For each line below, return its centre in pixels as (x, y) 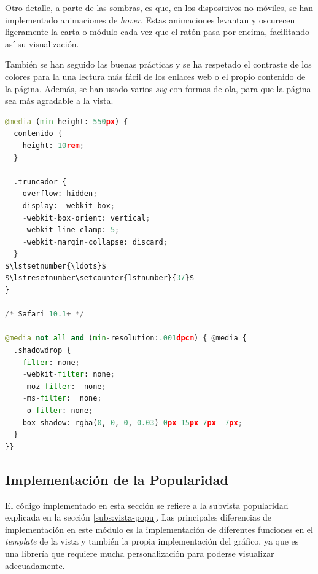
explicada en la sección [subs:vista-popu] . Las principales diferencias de (138, 517)
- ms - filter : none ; (62, 399)
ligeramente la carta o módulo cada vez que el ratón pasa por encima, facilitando (157, 32)
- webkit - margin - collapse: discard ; (95, 242)
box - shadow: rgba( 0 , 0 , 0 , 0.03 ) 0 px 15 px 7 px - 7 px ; (132, 423)
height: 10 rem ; (53, 145)
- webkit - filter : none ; (69, 375)
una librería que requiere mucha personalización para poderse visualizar (140, 553)
